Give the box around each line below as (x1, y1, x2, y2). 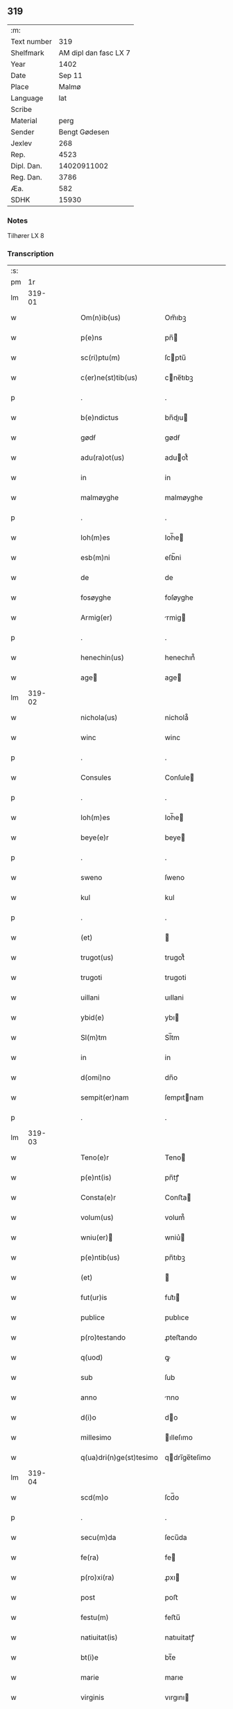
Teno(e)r (80, 1153, 110, 1162)
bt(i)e (80, 1653, 99, 1662)
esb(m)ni (80, 553, 110, 563)
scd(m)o (80, 1493, 109, 1502)
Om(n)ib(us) (80, 313, 121, 323)
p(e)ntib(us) (80, 1253, 120, 1262)
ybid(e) (80, 1013, 105, 1022)
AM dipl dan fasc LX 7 (58, 48, 130, 58)
